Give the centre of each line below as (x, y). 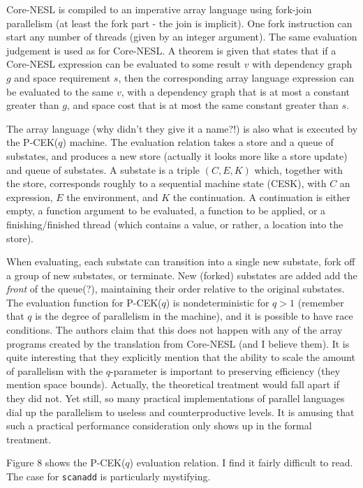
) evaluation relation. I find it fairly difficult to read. (241, 463)
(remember (321, 302)
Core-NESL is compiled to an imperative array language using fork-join (159, 9)
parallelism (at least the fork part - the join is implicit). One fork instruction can (179, 23)
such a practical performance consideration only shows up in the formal (159, 426)
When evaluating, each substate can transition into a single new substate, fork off (181, 261)
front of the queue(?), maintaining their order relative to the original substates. (176, 289)
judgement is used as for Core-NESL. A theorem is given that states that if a (171, 50)
